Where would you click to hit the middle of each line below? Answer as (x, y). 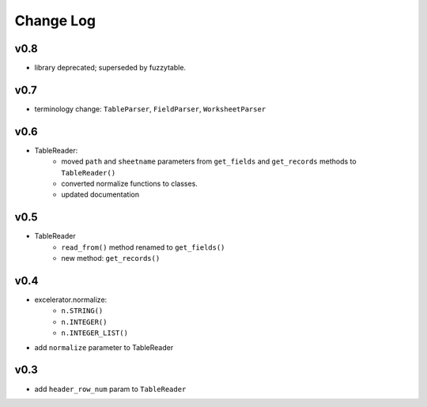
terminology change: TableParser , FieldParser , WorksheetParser (150, 109)
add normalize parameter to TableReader (104, 347)
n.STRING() (82, 311)
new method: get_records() (111, 258)
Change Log (55, 21)
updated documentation (100, 194)
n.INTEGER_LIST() (94, 333)
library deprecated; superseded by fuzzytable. (110, 68)
